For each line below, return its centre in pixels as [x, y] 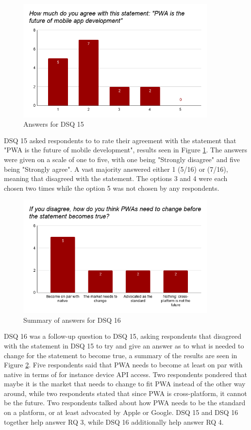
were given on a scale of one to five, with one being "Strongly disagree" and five [122, 159]
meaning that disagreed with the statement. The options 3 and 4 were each [116, 178]
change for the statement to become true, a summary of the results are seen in [121, 355]
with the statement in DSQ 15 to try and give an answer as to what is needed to [124, 345]
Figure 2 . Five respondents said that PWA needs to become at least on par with [123, 365]
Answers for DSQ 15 [54, 124]
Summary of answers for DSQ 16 [72, 320]
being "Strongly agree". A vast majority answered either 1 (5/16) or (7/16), [116, 169]
